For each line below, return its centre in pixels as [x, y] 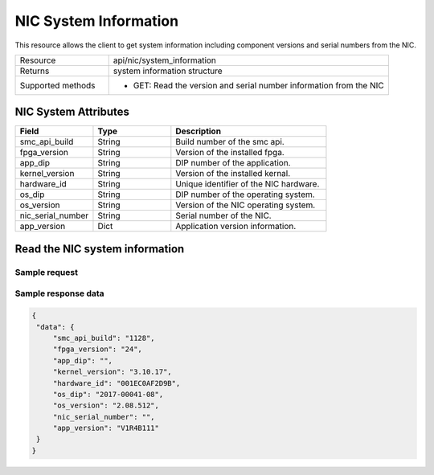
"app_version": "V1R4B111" [106, 428]
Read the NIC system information [100, 249]
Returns [35, 71]
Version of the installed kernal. [233, 174]
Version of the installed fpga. [230, 153]
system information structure [168, 71]
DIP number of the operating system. [245, 195]
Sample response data [59, 293]
